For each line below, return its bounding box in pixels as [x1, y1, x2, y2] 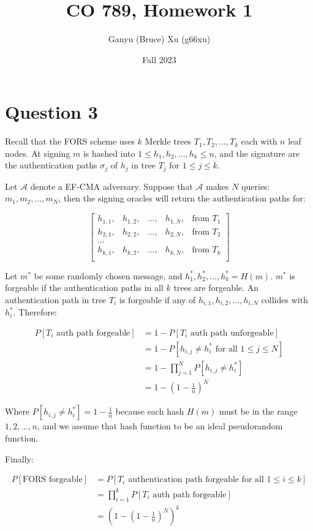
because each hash [115, 405, 184, 418]
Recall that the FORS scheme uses [5, 135, 135, 148]
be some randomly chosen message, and [34, 269, 183, 282]
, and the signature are [214, 146, 300, 159]
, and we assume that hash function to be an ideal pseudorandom [37, 420, 283, 432]
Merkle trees [145, 135, 192, 148]
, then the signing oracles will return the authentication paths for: [58, 192, 306, 205]
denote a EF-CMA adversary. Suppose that [30, 179, 193, 192]
